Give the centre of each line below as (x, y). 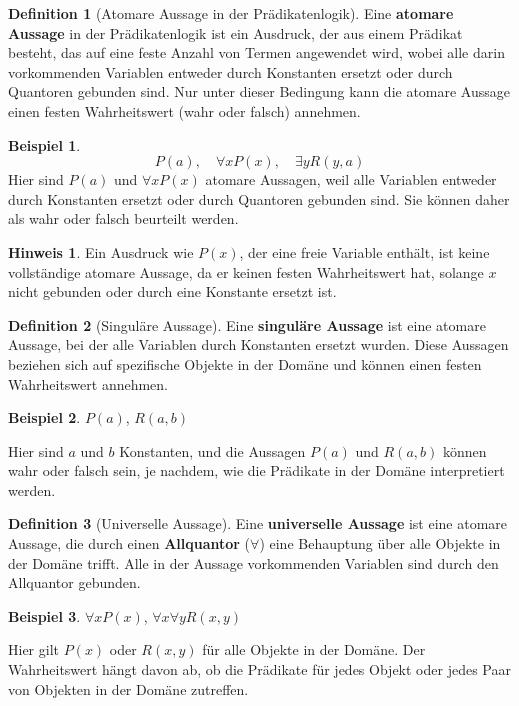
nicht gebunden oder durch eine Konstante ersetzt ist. (172, 291)
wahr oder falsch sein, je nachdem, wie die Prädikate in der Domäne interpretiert (256, 470)
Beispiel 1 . (44, 144)
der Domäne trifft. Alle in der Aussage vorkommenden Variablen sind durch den (253, 562)
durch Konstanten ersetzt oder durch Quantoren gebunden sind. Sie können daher (259, 198)
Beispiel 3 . (44, 615)
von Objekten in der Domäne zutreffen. (128, 688)
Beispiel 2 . (44, 417)
